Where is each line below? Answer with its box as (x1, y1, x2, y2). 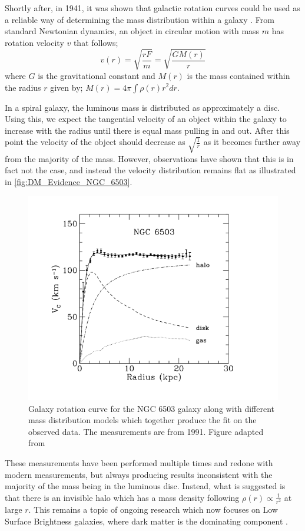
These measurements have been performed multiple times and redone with (5, 457, 273, 469)
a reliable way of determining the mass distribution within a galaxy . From (5, 13, 274, 25)
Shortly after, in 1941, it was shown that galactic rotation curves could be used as (5, 2, 300, 14)
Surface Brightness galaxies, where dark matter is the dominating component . (5, 514, 288, 527)
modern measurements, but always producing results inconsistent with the (5, 468, 273, 480)
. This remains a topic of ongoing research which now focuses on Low (28, 503, 278, 515)
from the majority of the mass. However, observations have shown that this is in (5, 152, 294, 164)
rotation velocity (5, 36, 64, 48)
